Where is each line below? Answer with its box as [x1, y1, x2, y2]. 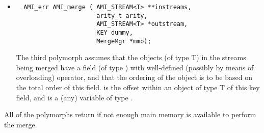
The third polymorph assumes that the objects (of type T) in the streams [16, 52, 246, 63]
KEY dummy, [96, 29, 133, 36]
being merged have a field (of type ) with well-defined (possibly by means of [16, 62, 254, 72]
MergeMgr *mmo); [96, 37, 151, 45]
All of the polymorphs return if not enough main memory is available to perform [4, 109, 256, 120]
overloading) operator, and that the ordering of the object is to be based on [16, 72, 252, 83]
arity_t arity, [96, 12, 148, 19]
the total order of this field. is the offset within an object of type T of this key [16, 82, 260, 93]
